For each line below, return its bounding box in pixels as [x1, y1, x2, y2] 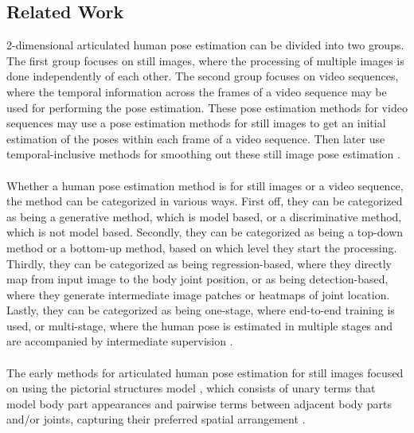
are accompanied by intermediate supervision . [6, 333, 233, 349]
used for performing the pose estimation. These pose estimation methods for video [6, 99, 408, 115]
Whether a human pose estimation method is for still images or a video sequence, [6, 177, 404, 193]
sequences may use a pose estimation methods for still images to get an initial [6, 115, 386, 131]
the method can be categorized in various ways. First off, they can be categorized [6, 193, 403, 209]
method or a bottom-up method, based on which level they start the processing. [6, 239, 397, 256]
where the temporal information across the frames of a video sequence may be [6, 83, 387, 99]
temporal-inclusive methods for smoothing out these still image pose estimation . [6, 146, 400, 162]
